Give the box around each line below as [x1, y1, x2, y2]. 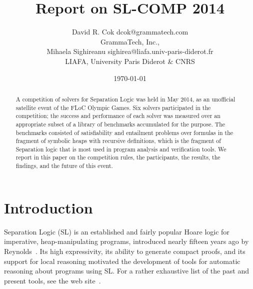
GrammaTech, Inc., [100, 36, 159, 46]
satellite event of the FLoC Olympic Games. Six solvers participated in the [15, 103, 211, 111]
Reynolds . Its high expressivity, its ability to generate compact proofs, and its [4, 245, 245, 256]
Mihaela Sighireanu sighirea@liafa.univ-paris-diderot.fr [46, 46, 213, 56]
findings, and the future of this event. [15, 161, 113, 170]
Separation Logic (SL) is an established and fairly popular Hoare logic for [4, 226, 229, 236]
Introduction [4, 197, 93, 217]
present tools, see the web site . [4, 275, 101, 285]
